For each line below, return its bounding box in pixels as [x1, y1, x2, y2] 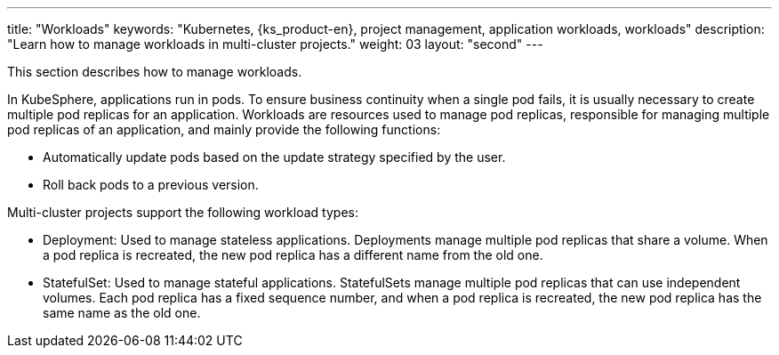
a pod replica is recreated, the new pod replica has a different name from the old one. [43, 247, 543, 262]
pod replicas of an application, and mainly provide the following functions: [7, 122, 441, 137]
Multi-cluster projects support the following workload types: [7, 205, 358, 220]
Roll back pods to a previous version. [43, 177, 259, 192]
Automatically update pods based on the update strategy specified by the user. [43, 149, 506, 165]
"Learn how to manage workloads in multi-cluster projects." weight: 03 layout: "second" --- [7, 36, 543, 52]
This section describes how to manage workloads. [7, 64, 302, 79]
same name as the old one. [43, 305, 201, 320]
